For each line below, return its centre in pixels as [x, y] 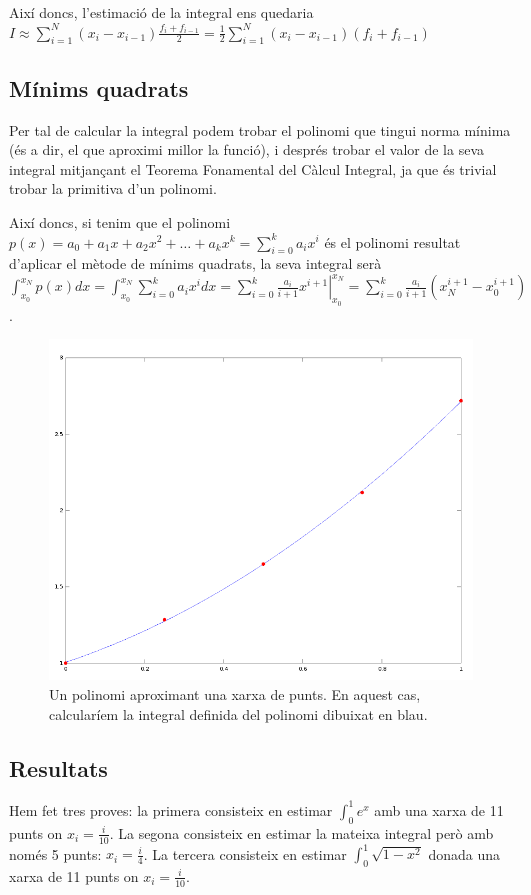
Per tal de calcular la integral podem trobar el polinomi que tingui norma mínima [260, 129]
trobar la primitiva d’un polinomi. [113, 188]
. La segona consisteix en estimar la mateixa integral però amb [301, 832]
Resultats [58, 767]
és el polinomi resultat [392, 241]
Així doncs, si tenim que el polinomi [120, 221]
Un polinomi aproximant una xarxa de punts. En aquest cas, [235, 694]
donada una [464, 853]
